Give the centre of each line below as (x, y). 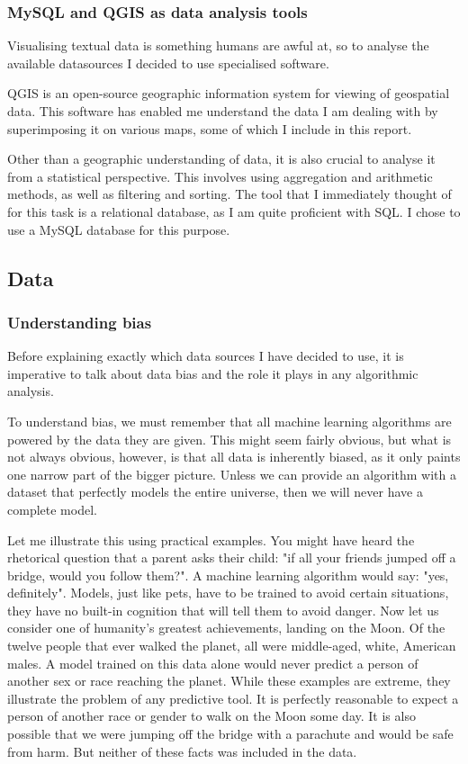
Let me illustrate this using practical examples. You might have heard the (211, 539)
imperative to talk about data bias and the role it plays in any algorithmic (213, 373)
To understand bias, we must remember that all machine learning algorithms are (229, 421)
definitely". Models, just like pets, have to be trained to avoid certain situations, (228, 593)
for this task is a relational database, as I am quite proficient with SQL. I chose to (234, 211)
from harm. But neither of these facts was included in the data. (182, 751)
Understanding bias (80, 322)
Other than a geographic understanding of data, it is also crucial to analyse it (221, 159)
